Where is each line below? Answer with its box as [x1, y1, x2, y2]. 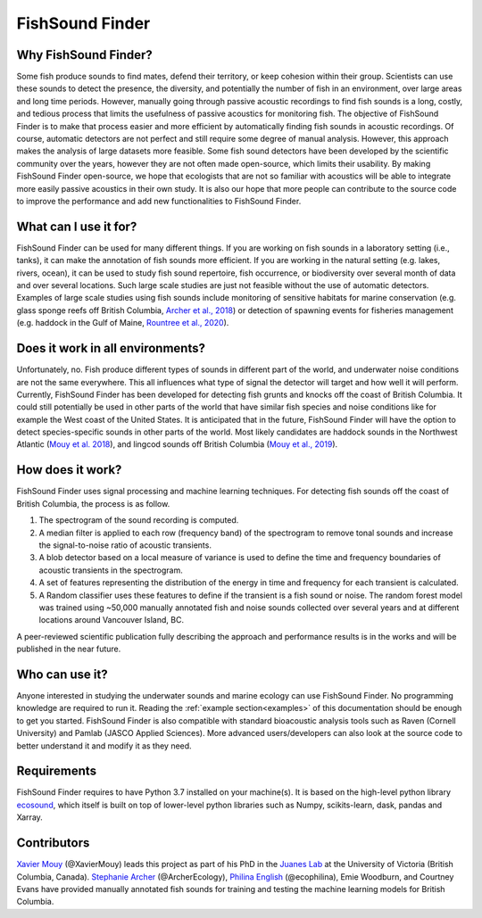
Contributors [16, 835, 90, 851]
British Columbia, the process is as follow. [16, 498, 170, 509]
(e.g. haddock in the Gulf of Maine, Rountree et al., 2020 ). [16, 318, 229, 328]
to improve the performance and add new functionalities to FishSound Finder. [16, 195, 302, 206]
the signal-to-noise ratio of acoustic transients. [38, 540, 212, 550]
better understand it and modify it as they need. [16, 740, 192, 751]
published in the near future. [16, 643, 121, 655]
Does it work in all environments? [16, 341, 205, 356]
